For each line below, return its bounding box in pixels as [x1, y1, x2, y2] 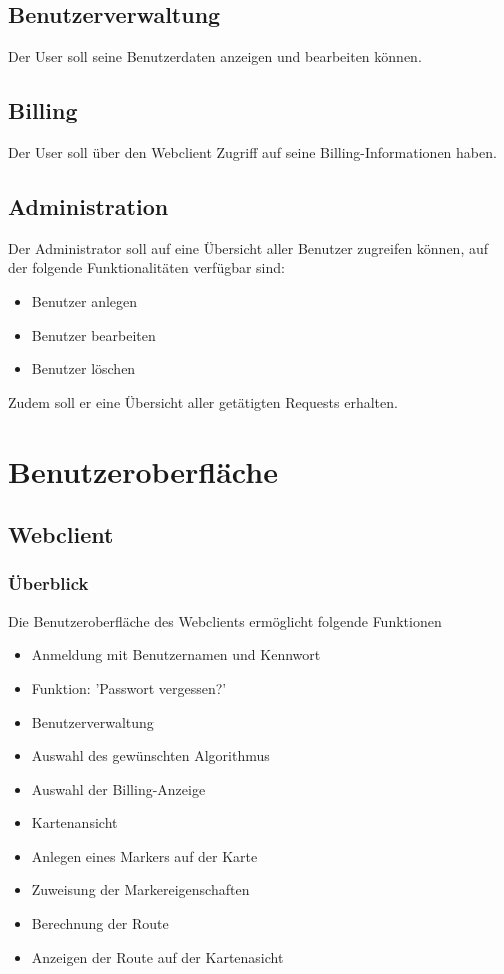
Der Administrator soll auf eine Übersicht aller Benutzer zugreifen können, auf [8, 237, 489, 258]
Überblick [8, 571, 89, 596]
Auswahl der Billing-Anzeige [31, 778, 206, 799]
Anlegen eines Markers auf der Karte [31, 845, 258, 866]
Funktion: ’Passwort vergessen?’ [31, 677, 227, 698]
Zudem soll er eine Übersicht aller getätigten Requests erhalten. [8, 391, 398, 412]
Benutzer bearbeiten [31, 324, 156, 345]
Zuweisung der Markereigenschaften [31, 879, 250, 900]
